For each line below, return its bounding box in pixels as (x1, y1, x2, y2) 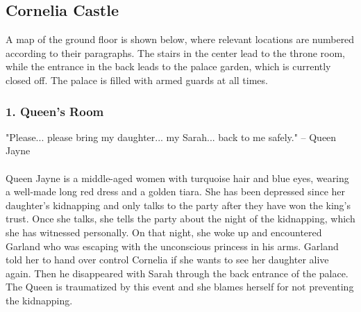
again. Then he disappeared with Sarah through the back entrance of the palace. (6, 265, 349, 280)
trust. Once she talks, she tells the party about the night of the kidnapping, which (6, 211, 355, 226)
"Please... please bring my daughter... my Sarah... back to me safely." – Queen (6, 129, 337, 144)
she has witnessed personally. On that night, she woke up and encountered (6, 224, 322, 239)
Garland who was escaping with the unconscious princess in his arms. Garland (6, 238, 339, 253)
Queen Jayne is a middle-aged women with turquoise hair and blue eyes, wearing (6, 170, 349, 185)
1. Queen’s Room (6, 102, 104, 120)
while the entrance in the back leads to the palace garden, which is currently (6, 59, 331, 74)
